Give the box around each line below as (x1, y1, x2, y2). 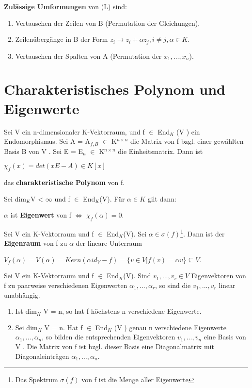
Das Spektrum (15, 374, 58, 385)
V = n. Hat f (44, 322, 83, 332)
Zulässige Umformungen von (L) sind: (4, 1, 127, 11)
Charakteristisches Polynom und (4, 79, 225, 99)
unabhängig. (4, 289, 40, 300)
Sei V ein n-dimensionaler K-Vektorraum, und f (4, 126, 145, 136)
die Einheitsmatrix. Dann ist (118, 146, 203, 156)
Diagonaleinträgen (15, 351, 69, 361)
